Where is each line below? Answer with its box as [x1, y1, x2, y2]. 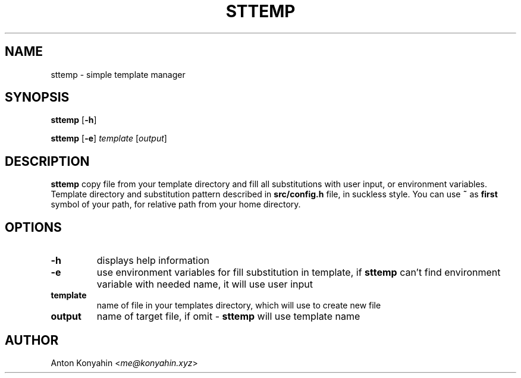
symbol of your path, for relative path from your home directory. [51, 199, 301, 210]
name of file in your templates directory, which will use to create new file [96, 300, 381, 311]
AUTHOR [5, 332, 59, 348]
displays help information [96, 254, 210, 267]
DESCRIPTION [5, 153, 90, 169]
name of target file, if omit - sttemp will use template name [96, 310, 360, 323]
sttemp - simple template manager [51, 69, 186, 80]
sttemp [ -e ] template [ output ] [51, 133, 167, 144]
